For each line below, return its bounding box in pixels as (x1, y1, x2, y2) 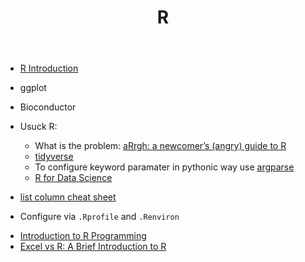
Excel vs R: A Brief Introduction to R (19, 241, 167, 253)
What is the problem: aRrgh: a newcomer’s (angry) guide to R (34, 140, 287, 152)
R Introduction (19, 62, 79, 75)
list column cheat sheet (19, 191, 117, 203)
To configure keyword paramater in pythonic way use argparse (34, 161, 295, 173)
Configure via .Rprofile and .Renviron (19, 211, 180, 223)
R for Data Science (34, 172, 113, 184)
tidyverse (34, 151, 74, 163)
